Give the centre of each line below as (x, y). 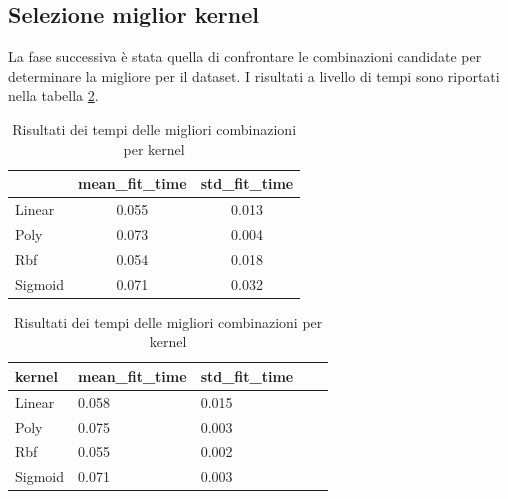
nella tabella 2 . (53, 95)
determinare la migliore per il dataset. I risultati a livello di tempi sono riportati (254, 75)
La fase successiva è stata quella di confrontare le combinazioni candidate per (245, 56)
